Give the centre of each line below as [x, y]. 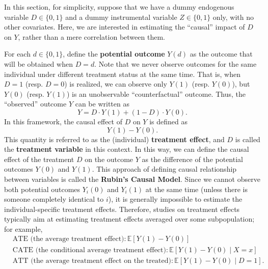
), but [241, 84]
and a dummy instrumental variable [121, 17]
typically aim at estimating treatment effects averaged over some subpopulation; [129, 219]
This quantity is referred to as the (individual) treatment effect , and [114, 139]
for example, [23, 228]
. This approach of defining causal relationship [164, 169]
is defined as [168, 121]
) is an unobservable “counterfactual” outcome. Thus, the [156, 93]
